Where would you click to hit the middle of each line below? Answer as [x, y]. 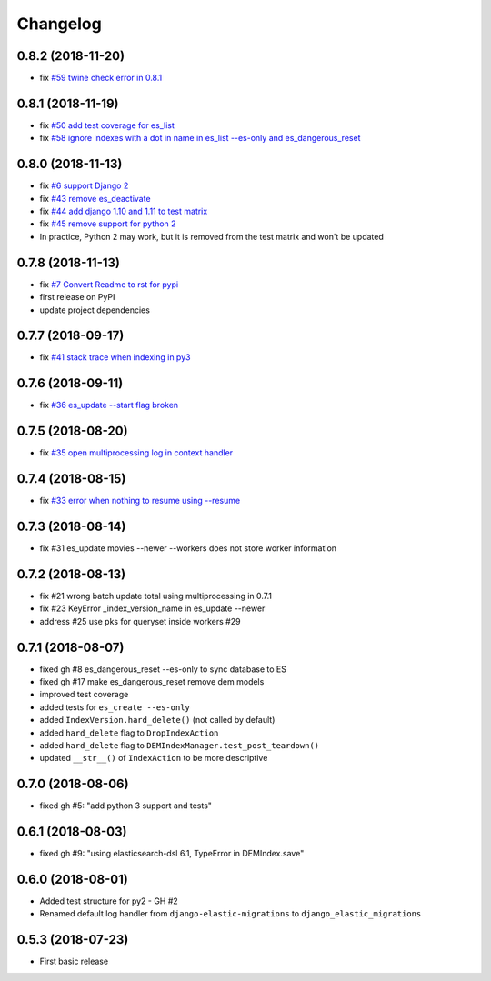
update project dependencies [95, 310]
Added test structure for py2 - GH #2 [109, 901]
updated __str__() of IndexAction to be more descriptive [154, 758]
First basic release [74, 961]
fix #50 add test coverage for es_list [107, 125]
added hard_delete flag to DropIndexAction [129, 733]
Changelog [59, 24]
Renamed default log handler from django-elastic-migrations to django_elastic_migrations [230, 914]
